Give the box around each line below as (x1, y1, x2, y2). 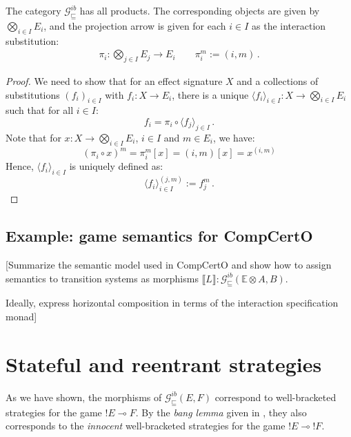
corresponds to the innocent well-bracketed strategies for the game (6, 418, 285, 433)
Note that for (6, 130, 61, 144)
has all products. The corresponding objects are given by (79, 3, 320, 17)
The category (6, 3, 61, 17)
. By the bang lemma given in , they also (135, 405, 307, 419)
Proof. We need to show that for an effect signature (6, 74, 223, 88)
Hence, (6, 159, 34, 173)
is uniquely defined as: (69, 159, 163, 173)
